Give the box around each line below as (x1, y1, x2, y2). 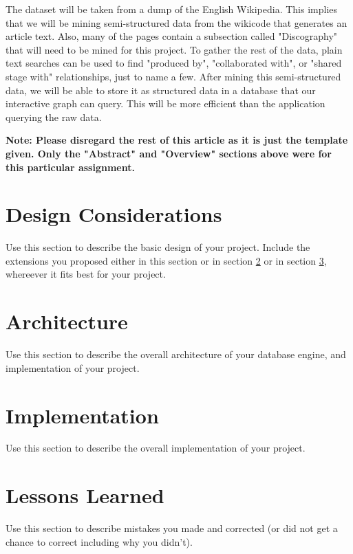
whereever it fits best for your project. (6, 267, 166, 281)
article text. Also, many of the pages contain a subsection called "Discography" (6, 29, 338, 43)
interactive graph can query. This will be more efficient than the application (6, 96, 325, 111)
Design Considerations (6, 200, 222, 228)
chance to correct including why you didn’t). (6, 534, 193, 549)
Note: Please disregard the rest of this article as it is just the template (6, 133, 348, 147)
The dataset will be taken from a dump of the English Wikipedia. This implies (6, 2, 338, 16)
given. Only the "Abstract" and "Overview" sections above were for (6, 146, 332, 160)
